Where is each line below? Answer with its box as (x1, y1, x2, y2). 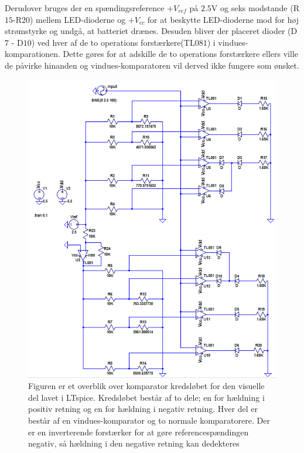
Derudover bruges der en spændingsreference (5, 2, 165, 13)
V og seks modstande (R (211, 2, 299, 13)
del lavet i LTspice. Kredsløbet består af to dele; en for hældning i (28, 391, 265, 403)
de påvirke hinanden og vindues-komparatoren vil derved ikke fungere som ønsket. (5, 59, 299, 71)
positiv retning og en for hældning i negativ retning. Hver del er (28, 403, 258, 415)
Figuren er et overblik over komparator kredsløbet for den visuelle (28, 380, 265, 392)
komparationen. (5, 48, 60, 60)
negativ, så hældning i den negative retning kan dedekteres (28, 437, 240, 449)
